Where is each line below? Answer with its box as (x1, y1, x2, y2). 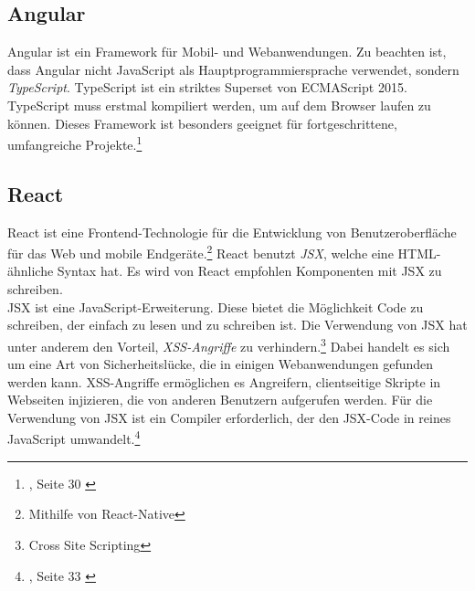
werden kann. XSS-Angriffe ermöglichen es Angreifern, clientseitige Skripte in (7, 372, 441, 391)
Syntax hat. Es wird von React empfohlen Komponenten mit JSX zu (57, 261, 442, 280)
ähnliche (7, 261, 54, 280)
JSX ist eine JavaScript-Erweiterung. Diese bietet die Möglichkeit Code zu (7, 297, 424, 316)
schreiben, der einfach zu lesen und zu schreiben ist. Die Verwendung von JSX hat (7, 315, 468, 334)
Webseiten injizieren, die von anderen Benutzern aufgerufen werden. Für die (7, 390, 433, 409)
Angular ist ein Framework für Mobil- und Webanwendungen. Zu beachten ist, (7, 42, 447, 61)
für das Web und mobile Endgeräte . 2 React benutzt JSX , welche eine (7, 241, 394, 262)
